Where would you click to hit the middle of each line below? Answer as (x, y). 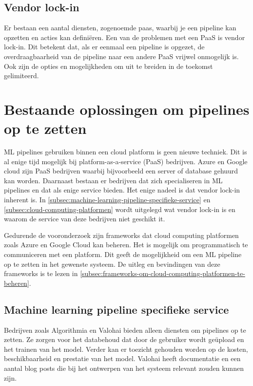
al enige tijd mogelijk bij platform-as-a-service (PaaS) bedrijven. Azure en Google (126, 161)
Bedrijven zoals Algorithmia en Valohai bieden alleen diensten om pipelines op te (125, 330)
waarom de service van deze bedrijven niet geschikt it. (85, 219)
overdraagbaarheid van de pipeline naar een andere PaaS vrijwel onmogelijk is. (121, 56)
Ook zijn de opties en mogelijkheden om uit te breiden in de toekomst (108, 66)
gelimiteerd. (21, 75)
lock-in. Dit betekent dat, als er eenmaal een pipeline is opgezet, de (104, 47)
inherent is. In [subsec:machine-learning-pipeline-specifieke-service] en (107, 200)
